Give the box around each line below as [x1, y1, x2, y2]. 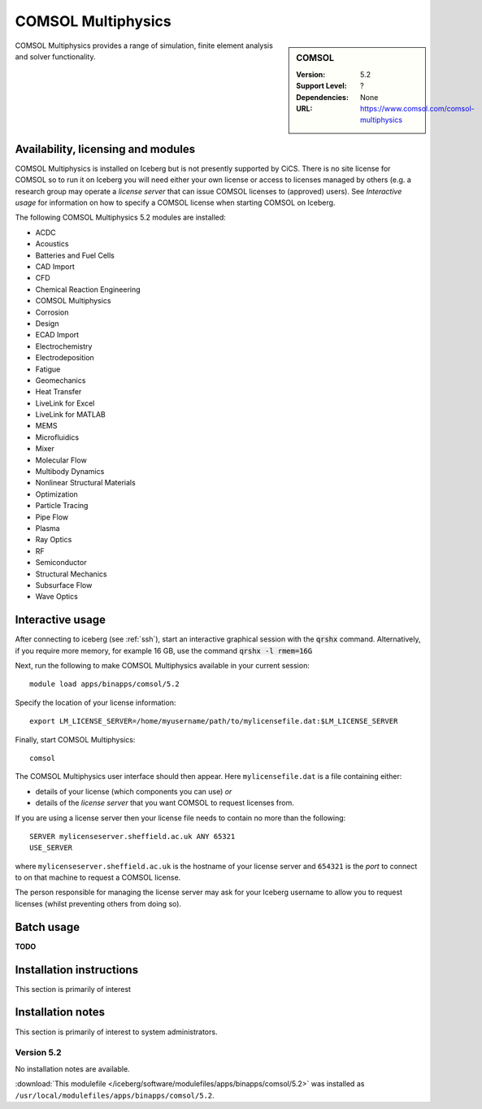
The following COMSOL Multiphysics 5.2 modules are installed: [15, 212, 227, 223]
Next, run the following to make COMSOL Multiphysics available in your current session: [15, 661, 310, 670]
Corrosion [35, 307, 69, 317]
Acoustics [35, 239, 69, 249]
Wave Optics [35, 592, 79, 602]
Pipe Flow [35, 512, 69, 522]
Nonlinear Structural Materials [35, 478, 136, 488]
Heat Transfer [35, 387, 82, 397]
